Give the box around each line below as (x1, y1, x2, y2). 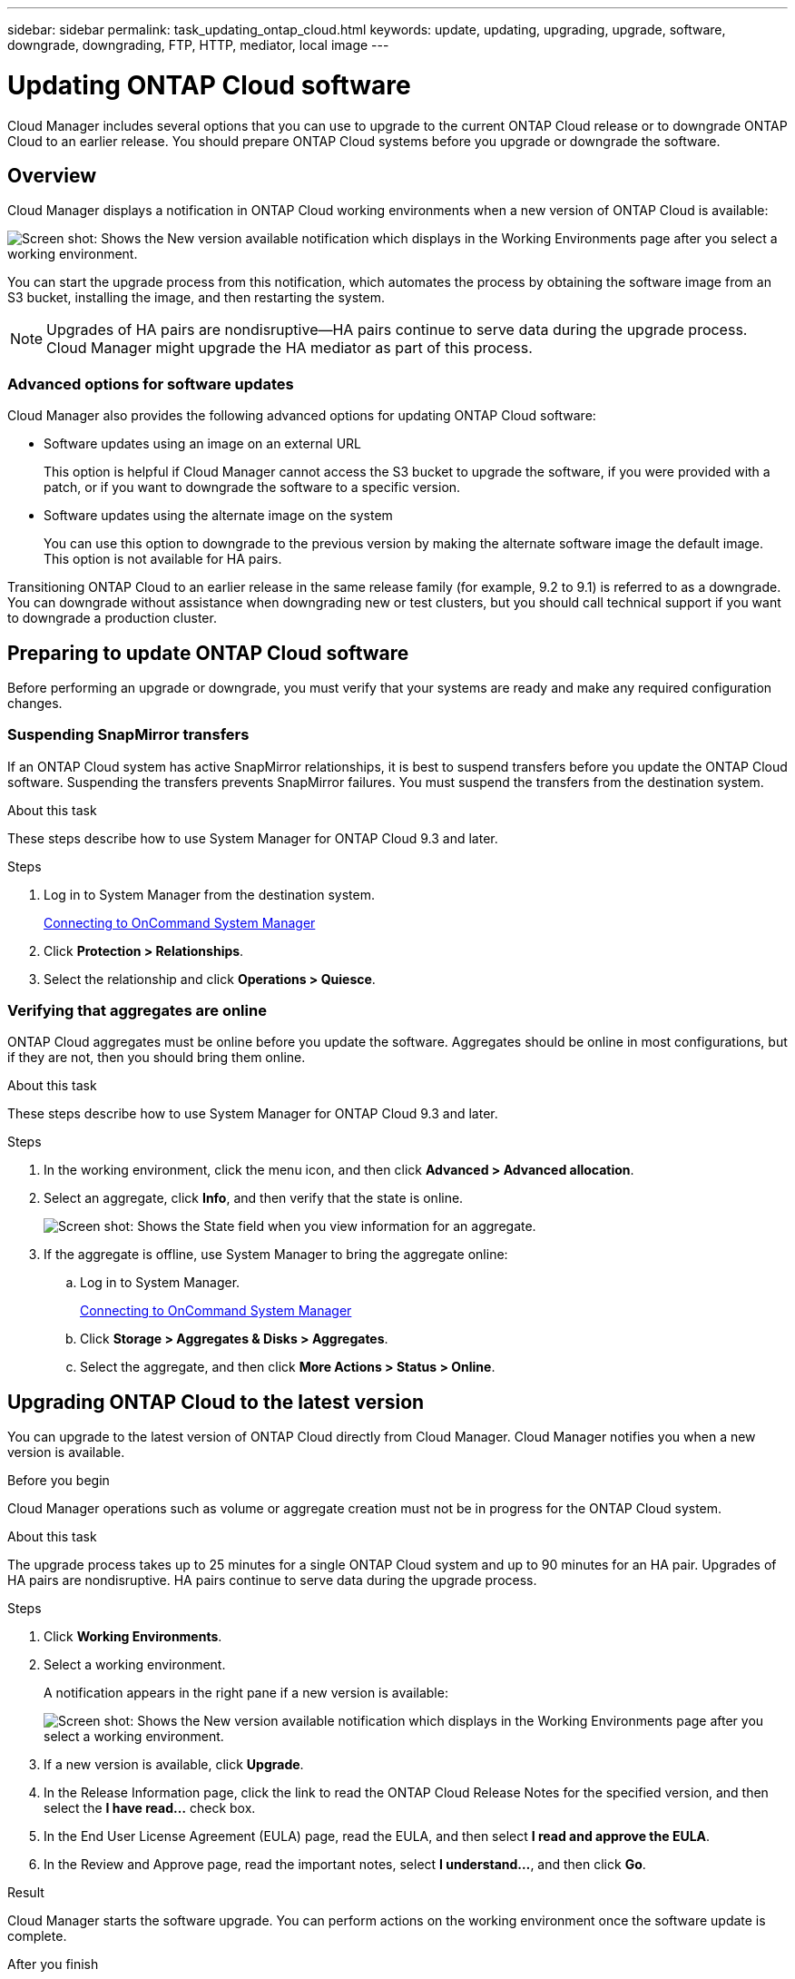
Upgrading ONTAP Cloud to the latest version (7, 1390, 425, 1413)
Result (7, 1885, 44, 1901)
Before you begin (7, 1472, 110, 1489)
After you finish (7, 1956, 99, 1973)
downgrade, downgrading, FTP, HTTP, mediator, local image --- (7, 37, 389, 53)
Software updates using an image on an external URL (44, 436, 361, 452)
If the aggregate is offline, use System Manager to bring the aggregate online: (44, 1246, 508, 1263)
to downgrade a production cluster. (7, 610, 217, 626)
